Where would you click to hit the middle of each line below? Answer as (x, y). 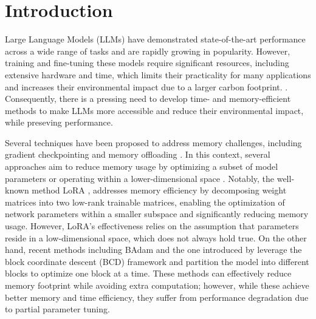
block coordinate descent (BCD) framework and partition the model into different (157, 261)
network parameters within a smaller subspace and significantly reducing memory (157, 214)
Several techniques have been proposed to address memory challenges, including (153, 142)
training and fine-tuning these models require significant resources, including (147, 63)
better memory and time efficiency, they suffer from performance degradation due (157, 297)
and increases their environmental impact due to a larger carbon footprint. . (146, 86)
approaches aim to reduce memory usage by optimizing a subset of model (142, 166)
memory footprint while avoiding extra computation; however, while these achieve (157, 285)
